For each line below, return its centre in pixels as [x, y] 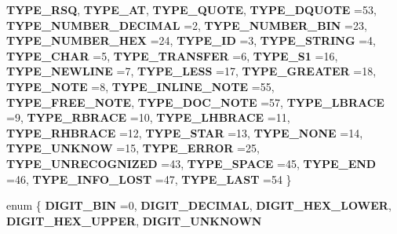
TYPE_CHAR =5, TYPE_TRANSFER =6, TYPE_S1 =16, [172, 55]
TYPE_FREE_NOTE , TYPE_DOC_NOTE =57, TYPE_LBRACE [195, 102]
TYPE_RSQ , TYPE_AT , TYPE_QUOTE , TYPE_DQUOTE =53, [191, 9]
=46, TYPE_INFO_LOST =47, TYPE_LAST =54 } [149, 179]
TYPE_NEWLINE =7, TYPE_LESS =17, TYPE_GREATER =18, [191, 71]
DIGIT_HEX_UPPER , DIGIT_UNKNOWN [134, 220]
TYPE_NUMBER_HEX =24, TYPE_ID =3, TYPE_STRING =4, [191, 40]
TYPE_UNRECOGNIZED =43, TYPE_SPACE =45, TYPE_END [191, 163]
